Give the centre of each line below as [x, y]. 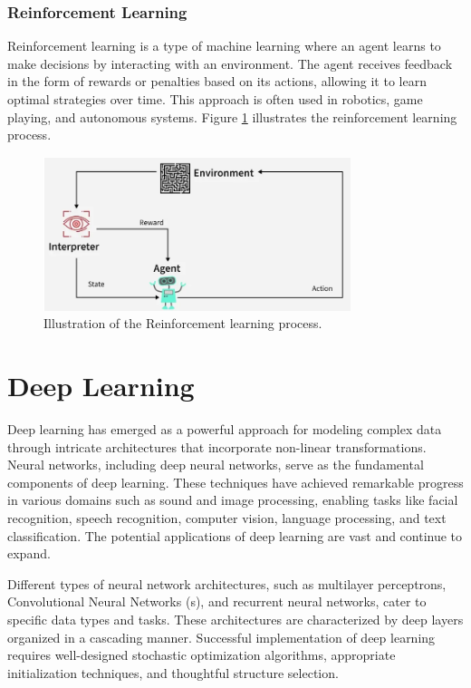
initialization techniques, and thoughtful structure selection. [173, 672]
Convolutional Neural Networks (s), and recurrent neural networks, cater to [217, 601]
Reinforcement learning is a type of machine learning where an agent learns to [224, 46]
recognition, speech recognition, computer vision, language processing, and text [227, 518]
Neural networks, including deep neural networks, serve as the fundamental [216, 465]
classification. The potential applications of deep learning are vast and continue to [235, 535]
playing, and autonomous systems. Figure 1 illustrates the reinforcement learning [232, 116]
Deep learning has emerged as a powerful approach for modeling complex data [225, 429]
